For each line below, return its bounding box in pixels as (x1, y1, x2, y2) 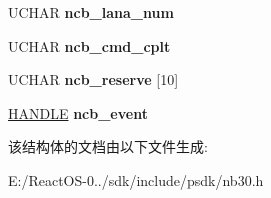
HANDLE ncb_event (8, 102, 148, 123)
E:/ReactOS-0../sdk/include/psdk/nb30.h (8, 169, 264, 190)
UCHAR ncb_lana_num (8, 2, 174, 22)
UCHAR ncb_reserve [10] (8, 69, 179, 90)
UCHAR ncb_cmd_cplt (8, 35, 171, 56)
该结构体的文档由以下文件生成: (8, 136, 208, 157)
